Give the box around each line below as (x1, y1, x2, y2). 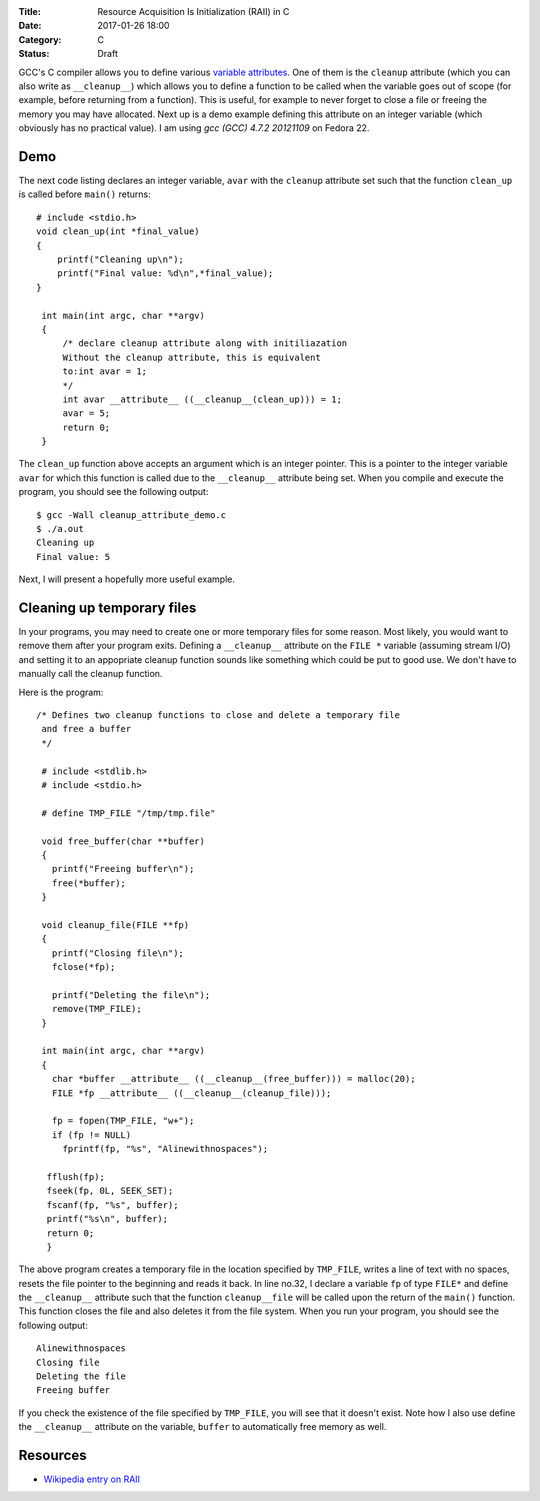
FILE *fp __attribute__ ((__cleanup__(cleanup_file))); (51, 1087, 332, 1099)
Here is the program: (18, 686, 104, 698)
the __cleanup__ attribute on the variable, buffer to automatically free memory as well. (18, 1421, 387, 1433)
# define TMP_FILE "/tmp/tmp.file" (41, 807, 216, 819)
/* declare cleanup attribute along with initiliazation (62, 338, 348, 349)
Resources (18, 1447, 87, 1464)
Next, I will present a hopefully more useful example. (18, 573, 235, 585)
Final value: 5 (36, 551, 111, 562)
